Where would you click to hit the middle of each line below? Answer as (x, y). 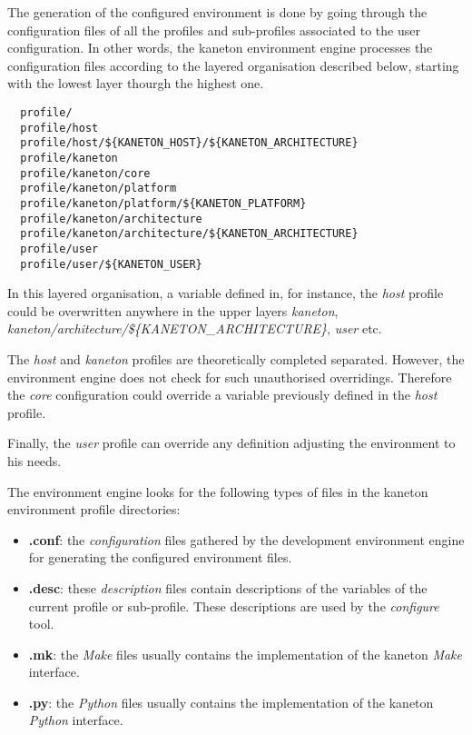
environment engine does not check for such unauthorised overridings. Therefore (230, 377)
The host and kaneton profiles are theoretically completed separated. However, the (236, 358)
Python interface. (76, 720)
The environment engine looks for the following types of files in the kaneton (218, 491)
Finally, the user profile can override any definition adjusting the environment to (231, 443)
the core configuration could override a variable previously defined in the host (222, 395)
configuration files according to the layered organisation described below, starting (233, 65)
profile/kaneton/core (85, 173)
